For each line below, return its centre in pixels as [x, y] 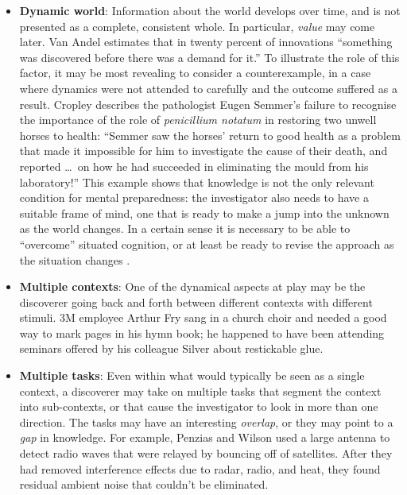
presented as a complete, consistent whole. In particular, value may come [197, 26]
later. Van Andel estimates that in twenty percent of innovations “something [206, 42]
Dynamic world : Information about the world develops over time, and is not [210, 10]
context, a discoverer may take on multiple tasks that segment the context [200, 391]
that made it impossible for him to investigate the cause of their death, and [203, 151]
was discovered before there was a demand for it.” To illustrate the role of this [209, 57]
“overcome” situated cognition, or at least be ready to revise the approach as [207, 244]
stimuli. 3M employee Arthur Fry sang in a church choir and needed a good [203, 317]
